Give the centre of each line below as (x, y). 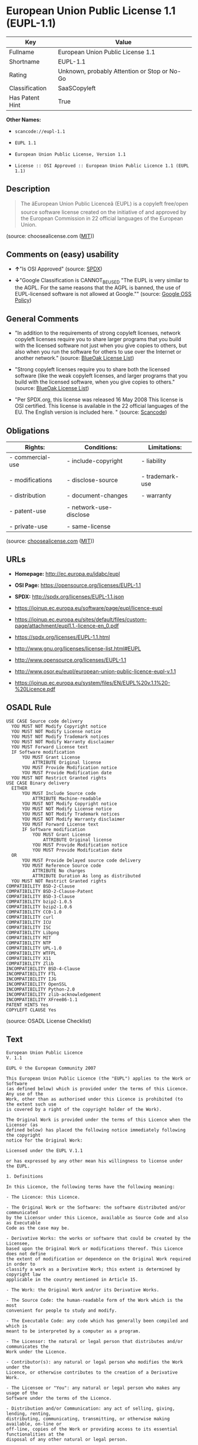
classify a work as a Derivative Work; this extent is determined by (93, 1269)
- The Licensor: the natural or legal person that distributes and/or (95, 1342)
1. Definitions (25, 1177)
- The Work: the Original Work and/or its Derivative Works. (83, 1290)
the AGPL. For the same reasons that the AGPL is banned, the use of (98, 288)
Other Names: (24, 120)
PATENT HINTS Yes (27, 1005)
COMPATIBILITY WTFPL (32, 953)
